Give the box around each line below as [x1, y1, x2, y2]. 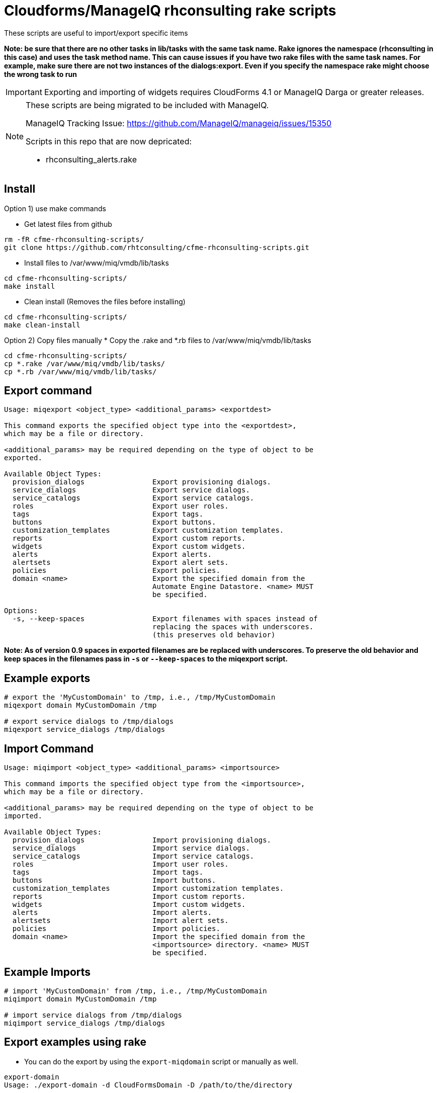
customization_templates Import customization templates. [12, 884, 284, 893]
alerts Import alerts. [12, 908, 212, 917]
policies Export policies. [12, 566, 220, 575]
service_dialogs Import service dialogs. [12, 844, 250, 853]
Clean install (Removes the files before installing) [24, 297, 186, 306]
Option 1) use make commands [4, 204, 106, 213]
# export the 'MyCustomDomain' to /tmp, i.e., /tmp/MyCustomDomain [4, 693, 276, 702]
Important [6, 87, 42, 97]
